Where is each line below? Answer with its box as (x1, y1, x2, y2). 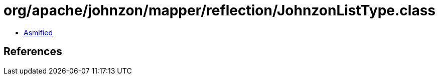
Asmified (24, 28, 53, 37)
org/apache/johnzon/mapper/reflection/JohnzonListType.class (4, 2, 436, 19)
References (4, 45, 62, 58)
